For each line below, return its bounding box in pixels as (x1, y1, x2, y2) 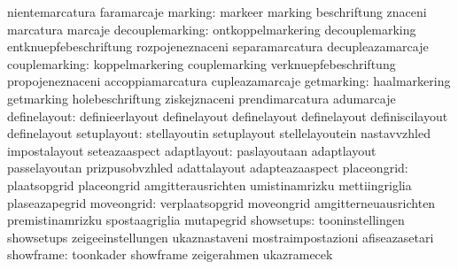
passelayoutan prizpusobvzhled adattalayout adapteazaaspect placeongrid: (7, 158, 408, 177)
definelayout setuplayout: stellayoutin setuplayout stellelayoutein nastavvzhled (7, 124, 431, 142)
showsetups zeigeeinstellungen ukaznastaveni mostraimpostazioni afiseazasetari (7, 227, 434, 246)
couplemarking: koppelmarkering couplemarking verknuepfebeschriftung (7, 54, 396, 73)
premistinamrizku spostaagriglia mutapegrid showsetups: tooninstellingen (7, 211, 405, 229)
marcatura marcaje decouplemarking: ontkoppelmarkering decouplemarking (7, 19, 416, 38)
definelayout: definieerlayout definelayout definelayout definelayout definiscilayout (7, 106, 448, 125)
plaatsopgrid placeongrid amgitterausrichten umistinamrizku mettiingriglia (7, 175, 412, 194)
